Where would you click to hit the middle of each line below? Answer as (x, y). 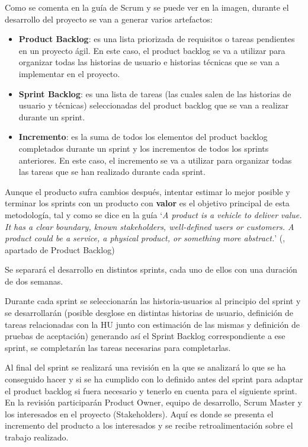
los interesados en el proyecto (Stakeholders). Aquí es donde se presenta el (139, 414)
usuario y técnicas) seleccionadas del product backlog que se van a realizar (154, 105)
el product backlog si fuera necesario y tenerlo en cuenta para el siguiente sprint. (151, 390)
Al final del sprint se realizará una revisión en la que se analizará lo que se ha (145, 367)
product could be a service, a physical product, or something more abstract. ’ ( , (145, 238)
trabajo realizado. (37, 437)
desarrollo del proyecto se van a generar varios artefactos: (109, 19)
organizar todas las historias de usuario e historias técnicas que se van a (149, 62)
